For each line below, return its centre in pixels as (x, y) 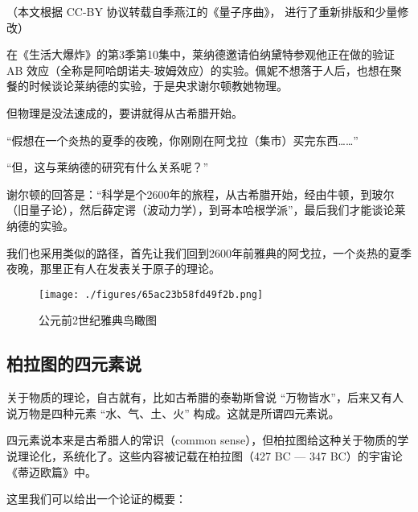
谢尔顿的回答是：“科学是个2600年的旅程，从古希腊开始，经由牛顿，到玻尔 (201, 194)
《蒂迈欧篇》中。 (51, 471)
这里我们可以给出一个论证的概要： (96, 499)
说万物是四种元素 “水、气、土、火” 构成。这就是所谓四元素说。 (173, 413)
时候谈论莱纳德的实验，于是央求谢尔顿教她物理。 (158, 86)
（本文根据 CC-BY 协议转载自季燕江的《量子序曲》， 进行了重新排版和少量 (202, 11)
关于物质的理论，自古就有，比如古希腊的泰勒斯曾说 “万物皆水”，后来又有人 (205, 397)
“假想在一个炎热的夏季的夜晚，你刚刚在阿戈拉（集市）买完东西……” (182, 140)
